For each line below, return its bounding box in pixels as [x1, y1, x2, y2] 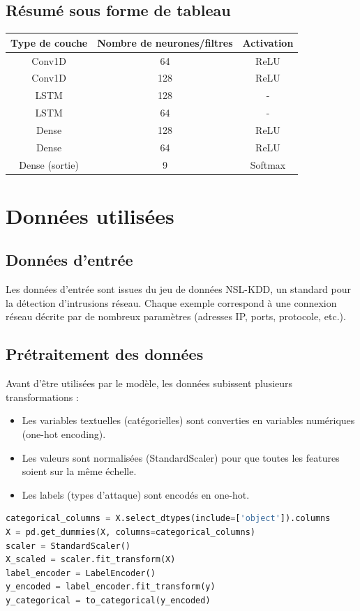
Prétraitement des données [6, 343, 204, 365]
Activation [242, 35, 294, 50]
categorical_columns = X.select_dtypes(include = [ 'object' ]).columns [6, 513, 331, 524]
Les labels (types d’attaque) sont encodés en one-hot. [22, 487, 250, 501]
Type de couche [10, 35, 88, 50]
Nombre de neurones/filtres [97, 35, 233, 50]
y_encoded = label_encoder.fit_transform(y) [6, 582, 216, 592]
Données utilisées [6, 201, 174, 229]
